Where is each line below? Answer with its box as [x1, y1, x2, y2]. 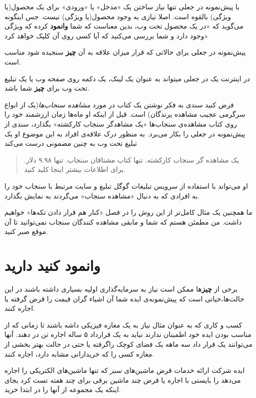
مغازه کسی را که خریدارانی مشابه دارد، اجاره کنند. [4, 348, 154, 359]
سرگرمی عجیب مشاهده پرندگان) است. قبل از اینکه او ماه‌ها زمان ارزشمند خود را [4, 109, 246, 119]
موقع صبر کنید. [4, 226, 48, 236]
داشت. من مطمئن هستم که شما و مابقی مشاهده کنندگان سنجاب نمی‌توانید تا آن [4, 216, 242, 227]
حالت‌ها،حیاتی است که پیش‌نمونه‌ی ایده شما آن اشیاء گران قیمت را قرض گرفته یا [4, 293, 245, 303]
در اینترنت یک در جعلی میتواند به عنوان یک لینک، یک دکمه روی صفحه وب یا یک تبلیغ [4, 73, 250, 83]
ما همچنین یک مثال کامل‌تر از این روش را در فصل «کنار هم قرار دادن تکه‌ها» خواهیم [4, 207, 253, 217]
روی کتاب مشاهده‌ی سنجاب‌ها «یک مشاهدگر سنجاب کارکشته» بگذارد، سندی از [4, 118, 237, 129]
